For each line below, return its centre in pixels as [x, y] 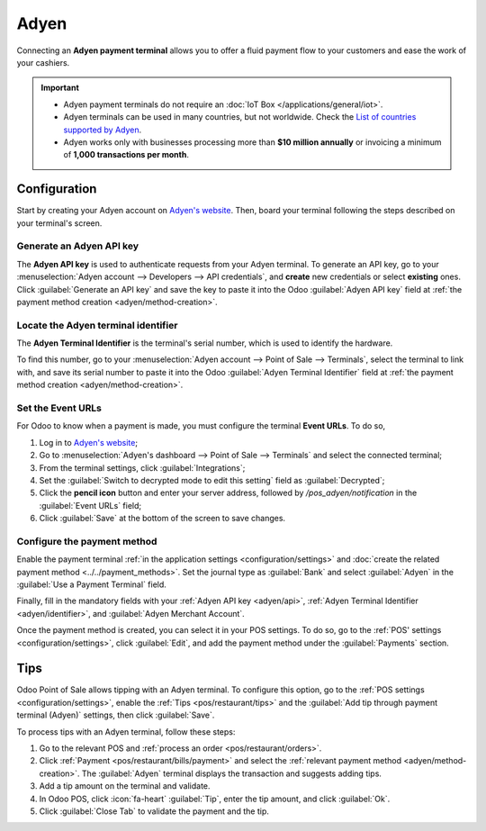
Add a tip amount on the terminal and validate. [125, 786]
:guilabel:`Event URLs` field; [90, 505]
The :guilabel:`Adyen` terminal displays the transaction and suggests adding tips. [232, 773]
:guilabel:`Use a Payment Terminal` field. [91, 584]
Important [60, 88]
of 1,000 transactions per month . [126, 155]
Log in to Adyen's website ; [89, 442]
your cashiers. [43, 62]
